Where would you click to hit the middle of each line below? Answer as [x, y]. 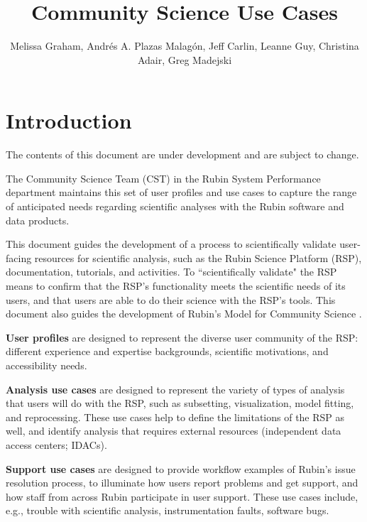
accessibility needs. [46, 365]
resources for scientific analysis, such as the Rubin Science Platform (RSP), [198, 257]
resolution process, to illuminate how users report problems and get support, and [182, 483]
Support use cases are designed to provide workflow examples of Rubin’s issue [181, 468]
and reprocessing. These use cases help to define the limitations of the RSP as [175, 417]
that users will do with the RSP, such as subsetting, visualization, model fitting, [180, 403]
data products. [38, 220]
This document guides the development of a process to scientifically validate [171, 244]
